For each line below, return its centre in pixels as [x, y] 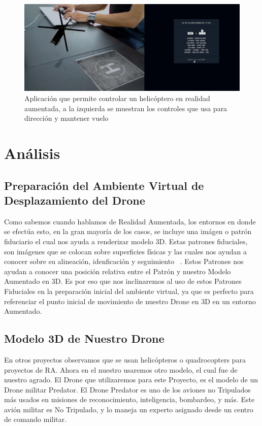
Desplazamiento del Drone [75, 200]
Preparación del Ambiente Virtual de [104, 185]
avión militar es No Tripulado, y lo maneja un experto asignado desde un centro [129, 409]
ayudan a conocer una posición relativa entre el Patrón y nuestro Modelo [118, 271]
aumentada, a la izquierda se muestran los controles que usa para [126, 108]
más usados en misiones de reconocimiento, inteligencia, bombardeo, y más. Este [129, 399]
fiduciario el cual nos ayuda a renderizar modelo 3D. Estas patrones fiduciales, [126, 241]
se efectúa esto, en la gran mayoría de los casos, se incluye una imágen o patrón [128, 231]
